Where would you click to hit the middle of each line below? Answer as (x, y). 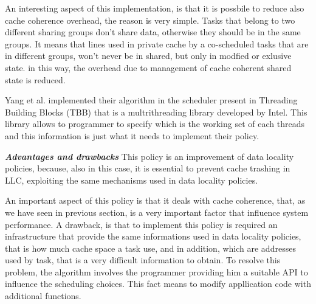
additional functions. (43, 296)
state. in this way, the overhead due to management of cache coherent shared (148, 67)
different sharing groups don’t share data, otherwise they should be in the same (153, 32)
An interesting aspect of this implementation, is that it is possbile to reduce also (155, 8)
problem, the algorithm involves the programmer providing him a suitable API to (156, 271)
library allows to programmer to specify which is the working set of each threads (155, 124)
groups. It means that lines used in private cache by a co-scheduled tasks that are (157, 43)
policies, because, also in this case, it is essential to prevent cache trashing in (148, 168)
